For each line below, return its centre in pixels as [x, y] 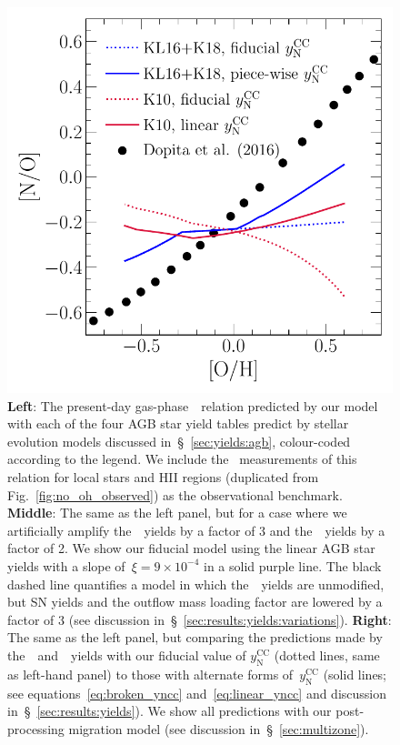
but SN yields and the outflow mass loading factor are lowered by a [195, 602]
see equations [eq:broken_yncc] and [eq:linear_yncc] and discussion [197, 693]
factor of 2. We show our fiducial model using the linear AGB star [191, 548]
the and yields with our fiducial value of [127, 654]
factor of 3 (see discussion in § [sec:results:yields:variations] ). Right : [200, 619]
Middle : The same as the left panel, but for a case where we [177, 513]
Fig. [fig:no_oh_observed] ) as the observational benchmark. [175, 494]
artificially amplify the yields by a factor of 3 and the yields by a [196, 530]
